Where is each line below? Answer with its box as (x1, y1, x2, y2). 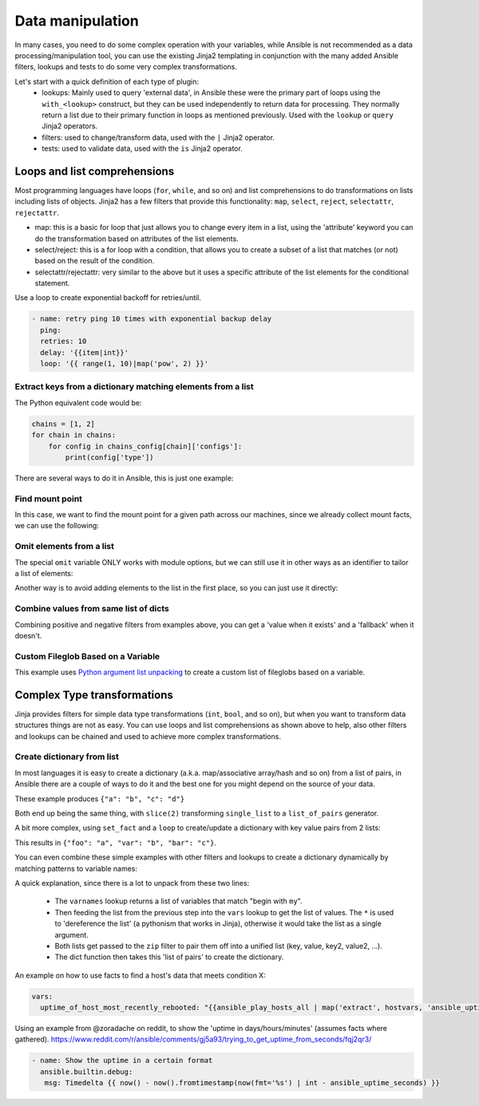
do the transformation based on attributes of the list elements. (34, 234, 239, 243)
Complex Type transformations (14, 688, 173, 701)
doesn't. (14, 630, 42, 640)
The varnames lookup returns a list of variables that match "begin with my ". (54, 896, 303, 906)
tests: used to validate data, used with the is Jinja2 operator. (42, 144, 243, 153)
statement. (34, 278, 70, 288)
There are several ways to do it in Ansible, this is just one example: (14, 473, 234, 483)
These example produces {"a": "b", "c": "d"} (14, 794, 185, 804)
